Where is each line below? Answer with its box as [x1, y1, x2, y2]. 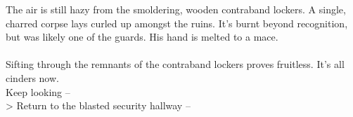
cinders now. [6, 70, 59, 85]
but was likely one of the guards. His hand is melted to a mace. [6, 29, 278, 44]
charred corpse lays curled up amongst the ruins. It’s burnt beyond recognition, [6, 15, 348, 30]
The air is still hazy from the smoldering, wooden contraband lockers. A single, [6, 2, 346, 16]
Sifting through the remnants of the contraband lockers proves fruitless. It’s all [6, 57, 345, 71]
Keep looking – [6, 84, 70, 99]
